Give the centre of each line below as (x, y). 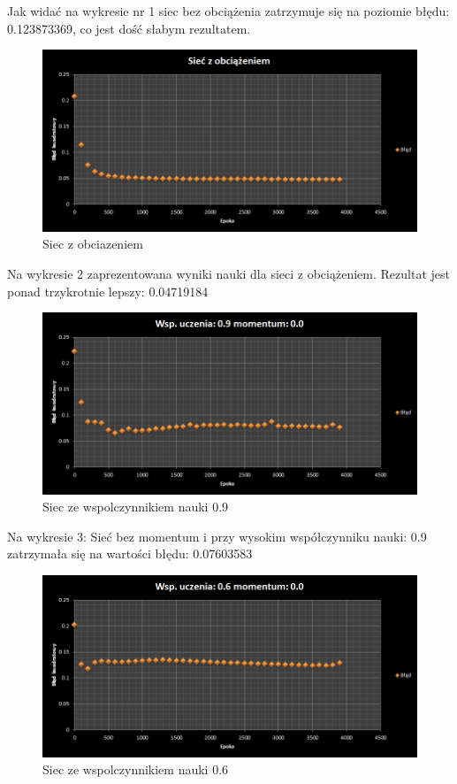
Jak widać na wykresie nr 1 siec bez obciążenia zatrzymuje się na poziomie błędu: (228, 11)
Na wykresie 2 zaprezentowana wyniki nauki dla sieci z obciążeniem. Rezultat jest (228, 273)
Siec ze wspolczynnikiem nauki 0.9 (136, 507)
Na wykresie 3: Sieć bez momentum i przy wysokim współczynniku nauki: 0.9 (217, 536)
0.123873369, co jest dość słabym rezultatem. (129, 28)
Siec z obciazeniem (93, 244)
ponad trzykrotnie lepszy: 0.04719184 (108, 291)
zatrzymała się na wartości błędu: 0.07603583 (130, 553)
